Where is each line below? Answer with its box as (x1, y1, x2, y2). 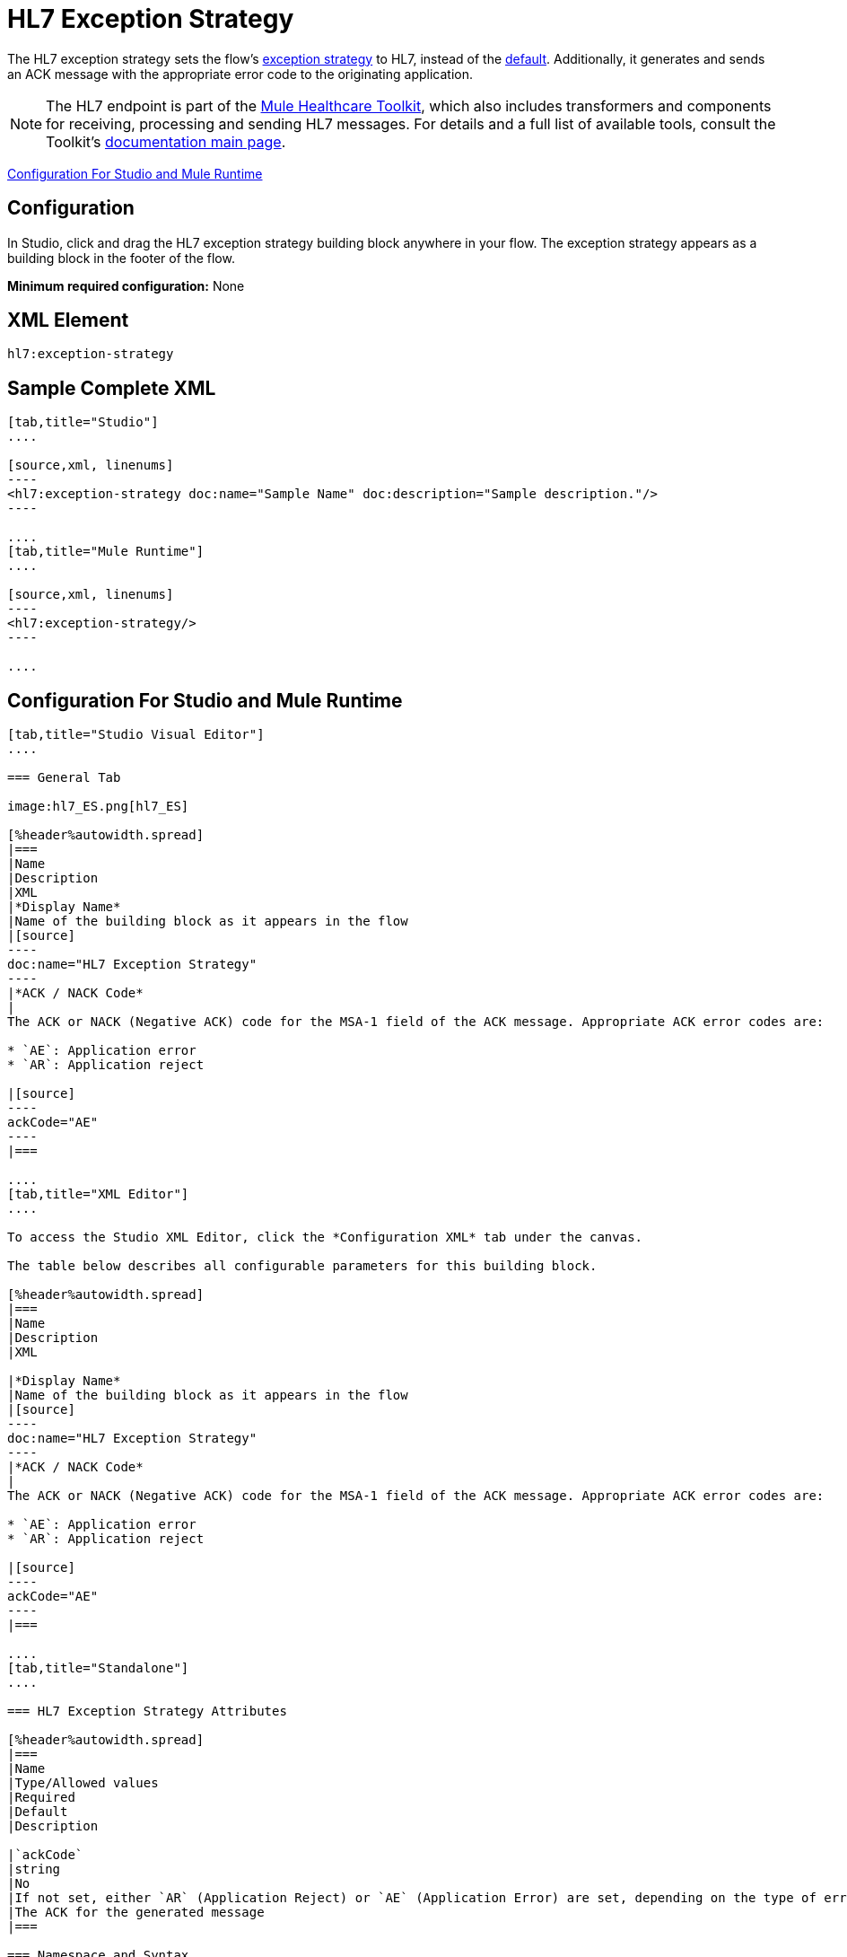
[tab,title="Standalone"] (7, 1661, 189, 1676)
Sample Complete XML (7, 376, 216, 399)
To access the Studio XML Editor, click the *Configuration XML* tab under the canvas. (7, 1230, 643, 1245)
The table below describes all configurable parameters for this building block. (7, 1259, 598, 1274)
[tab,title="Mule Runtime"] (7, 544, 205, 559)
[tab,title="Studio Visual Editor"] (7, 727, 265, 742)
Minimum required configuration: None (7, 277, 245, 294)
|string (7, 1862, 61, 1877)
